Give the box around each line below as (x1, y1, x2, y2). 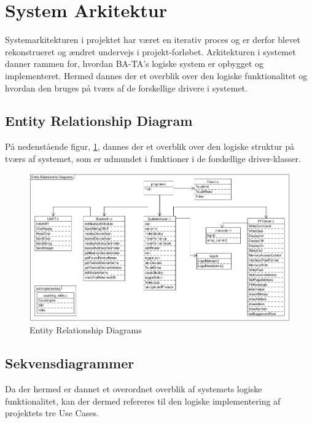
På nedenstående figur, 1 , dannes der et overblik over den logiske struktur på (5, 140, 294, 153)
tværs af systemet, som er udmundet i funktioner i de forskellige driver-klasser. (5, 152, 301, 165)
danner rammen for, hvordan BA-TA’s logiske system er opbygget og (5, 57, 264, 70)
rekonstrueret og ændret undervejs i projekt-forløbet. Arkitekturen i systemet (5, 45, 296, 58)
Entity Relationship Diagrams (29, 324, 142, 336)
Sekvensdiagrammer (5, 354, 135, 373)
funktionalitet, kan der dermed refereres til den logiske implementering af (5, 394, 281, 407)
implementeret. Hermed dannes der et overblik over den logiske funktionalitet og (5, 69, 308, 82)
